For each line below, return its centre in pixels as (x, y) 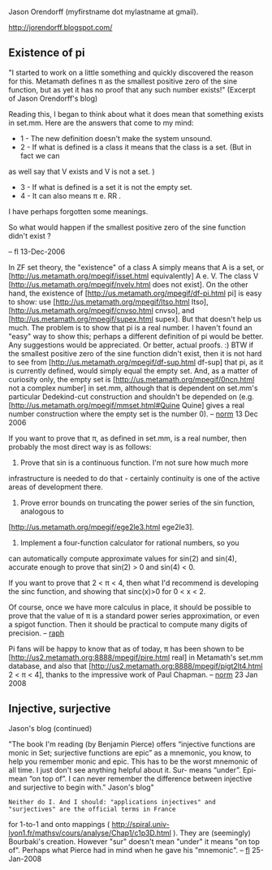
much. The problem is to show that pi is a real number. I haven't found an (131, 327)
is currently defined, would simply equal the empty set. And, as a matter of (133, 370)
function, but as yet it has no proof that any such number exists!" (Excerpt (132, 89)
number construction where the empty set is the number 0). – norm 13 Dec (133, 414)
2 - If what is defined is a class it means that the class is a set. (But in (136, 147)
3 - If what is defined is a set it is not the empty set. (106, 187)
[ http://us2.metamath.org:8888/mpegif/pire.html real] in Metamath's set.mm (136, 657)
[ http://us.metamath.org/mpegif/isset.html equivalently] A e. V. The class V (134, 276)
